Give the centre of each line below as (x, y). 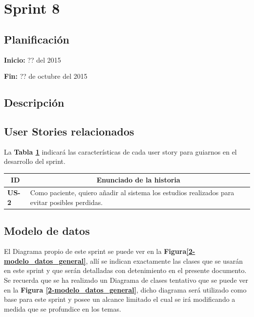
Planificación (37, 39)
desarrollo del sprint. (35, 161)
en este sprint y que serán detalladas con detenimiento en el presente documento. (125, 270)
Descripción (34, 102)
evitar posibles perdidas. (66, 202)
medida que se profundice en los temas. (63, 308)
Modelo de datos (47, 231)
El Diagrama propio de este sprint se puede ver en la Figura (95, 251)
